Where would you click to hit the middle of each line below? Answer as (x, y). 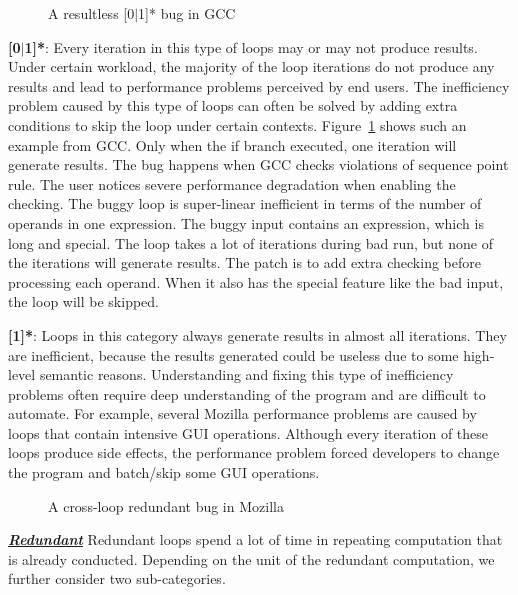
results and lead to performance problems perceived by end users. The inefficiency (259, 85)
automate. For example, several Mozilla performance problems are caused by (242, 413)
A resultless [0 (91, 13)
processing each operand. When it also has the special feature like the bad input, (256, 281)
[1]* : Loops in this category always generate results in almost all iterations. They (257, 334)
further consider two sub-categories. (117, 578)
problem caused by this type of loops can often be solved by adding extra (233, 105)
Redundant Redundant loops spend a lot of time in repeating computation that (255, 539)
